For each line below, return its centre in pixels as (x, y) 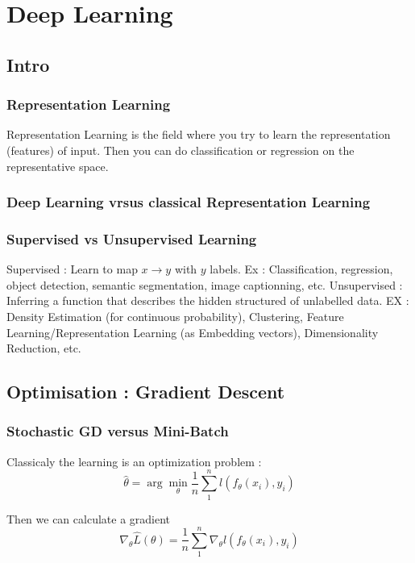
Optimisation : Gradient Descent (146, 392)
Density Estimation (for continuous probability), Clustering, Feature (175, 316)
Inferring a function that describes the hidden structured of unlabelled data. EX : (208, 300)
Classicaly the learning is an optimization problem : (134, 461)
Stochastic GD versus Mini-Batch (118, 431)
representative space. (58, 166)
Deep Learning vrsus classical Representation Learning (189, 202)
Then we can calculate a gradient (89, 518)
